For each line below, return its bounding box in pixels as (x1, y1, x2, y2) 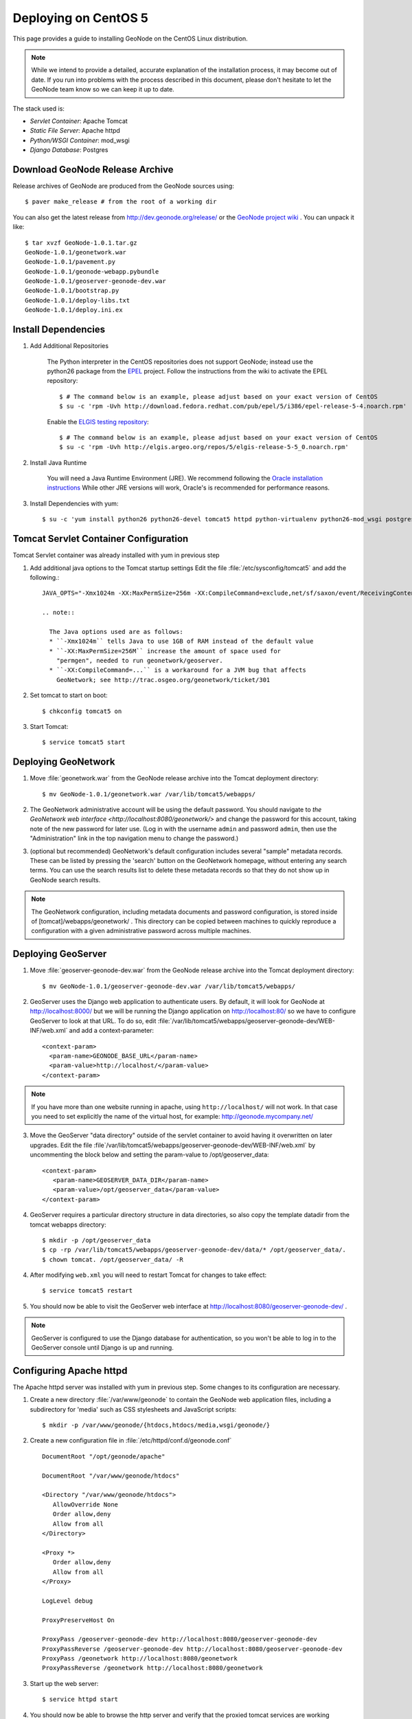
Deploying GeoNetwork (12, 756, 116, 768)
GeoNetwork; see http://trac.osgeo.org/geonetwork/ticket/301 (56, 676, 271, 683)
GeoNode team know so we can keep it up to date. (31, 85, 174, 94)
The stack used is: (12, 104, 65, 113)
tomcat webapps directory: (30, 1220, 106, 1229)
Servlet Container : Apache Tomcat (30, 117, 128, 125)
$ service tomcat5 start (42, 738, 126, 746)
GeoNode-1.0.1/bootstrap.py (25, 287, 119, 295)
